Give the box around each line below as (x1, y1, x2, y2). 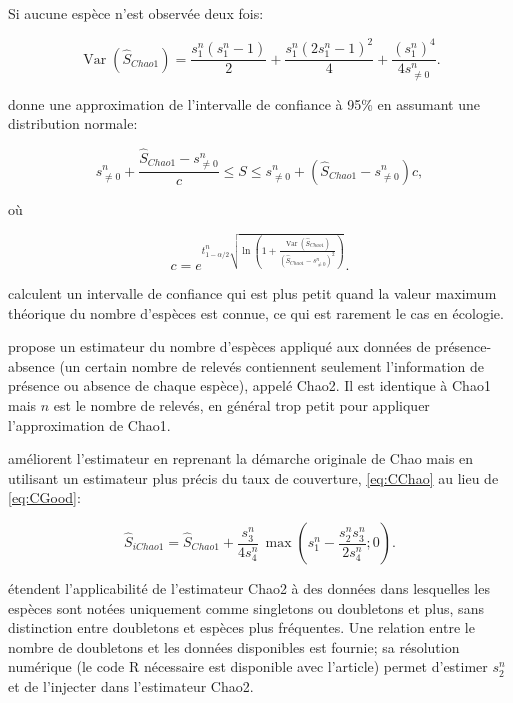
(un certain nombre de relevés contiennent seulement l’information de (59, 355, 484, 376)
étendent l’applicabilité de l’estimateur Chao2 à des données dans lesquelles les (8, 578, 490, 598)
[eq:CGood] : (8, 487, 81, 508)
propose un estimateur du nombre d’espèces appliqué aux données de (8, 336, 431, 357)
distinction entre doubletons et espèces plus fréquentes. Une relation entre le (8, 617, 475, 638)
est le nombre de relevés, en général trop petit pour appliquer (53, 395, 430, 416)
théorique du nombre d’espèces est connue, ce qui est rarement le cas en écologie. (8, 302, 504, 323)
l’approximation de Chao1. (8, 414, 171, 435)
